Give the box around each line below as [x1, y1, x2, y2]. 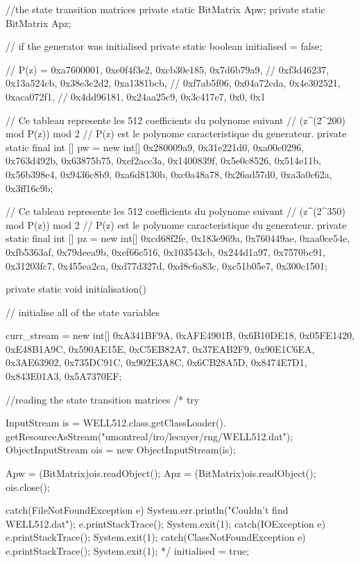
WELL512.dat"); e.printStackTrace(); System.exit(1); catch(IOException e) [6, 516, 326, 530]
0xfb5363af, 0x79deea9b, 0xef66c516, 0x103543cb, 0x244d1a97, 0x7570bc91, [6, 244, 326, 259]
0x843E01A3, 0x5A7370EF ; [6, 369, 122, 383]
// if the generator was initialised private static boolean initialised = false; [6, 39, 323, 53]
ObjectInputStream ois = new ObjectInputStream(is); [6, 442, 236, 457]
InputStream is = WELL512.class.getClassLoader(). [6, 415, 226, 430]
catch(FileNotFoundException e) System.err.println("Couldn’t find [6, 503, 289, 517]
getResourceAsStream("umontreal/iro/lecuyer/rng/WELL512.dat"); [6, 428, 293, 443]
